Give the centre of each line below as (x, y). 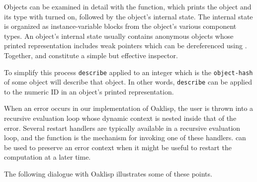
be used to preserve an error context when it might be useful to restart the (118, 147)
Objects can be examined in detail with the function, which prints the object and (128, 6)
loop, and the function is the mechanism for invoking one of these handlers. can (125, 137)
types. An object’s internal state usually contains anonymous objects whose (119, 36)
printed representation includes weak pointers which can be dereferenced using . (126, 45)
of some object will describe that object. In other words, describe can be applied (128, 82)
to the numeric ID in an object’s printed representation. (89, 91)
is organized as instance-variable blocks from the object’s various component (120, 26)
